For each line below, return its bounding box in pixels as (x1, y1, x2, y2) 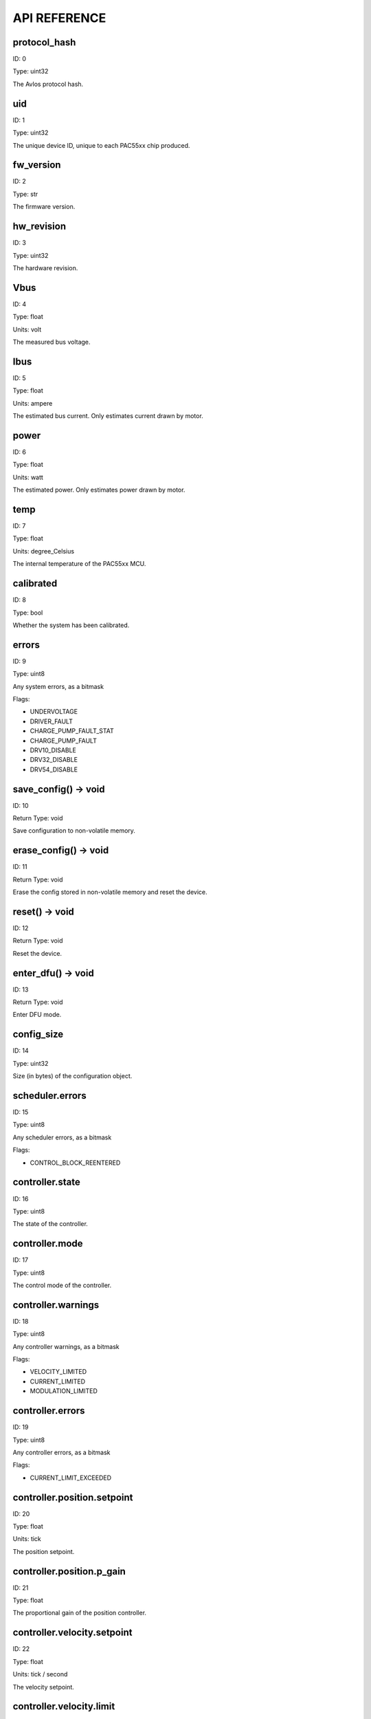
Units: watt (12, 473, 44, 481)
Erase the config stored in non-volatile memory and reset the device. (12, 888, 207, 897)
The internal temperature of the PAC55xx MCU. (12, 560, 146, 568)
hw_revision (12, 221, 67, 232)
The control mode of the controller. (12, 1281, 112, 1289)
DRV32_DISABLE (30, 756, 78, 764)
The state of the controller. (12, 1220, 89, 1228)
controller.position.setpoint (12, 1491, 133, 1503)
